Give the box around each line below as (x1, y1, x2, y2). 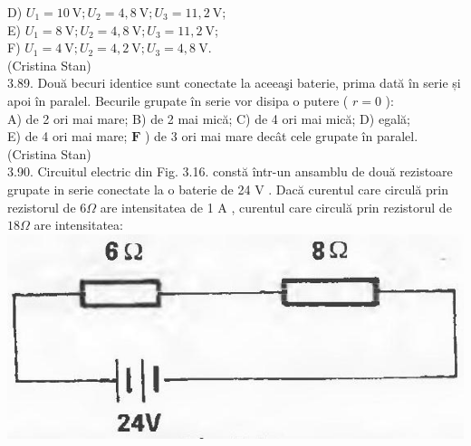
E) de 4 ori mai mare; (7, 127, 128, 146)
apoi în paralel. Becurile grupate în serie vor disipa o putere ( (7, 90, 349, 109)
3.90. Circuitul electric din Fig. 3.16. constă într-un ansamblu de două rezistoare (7, 162, 453, 181)
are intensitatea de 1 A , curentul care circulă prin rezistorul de (100, 197, 452, 216)
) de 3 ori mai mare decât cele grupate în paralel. (144, 127, 418, 146)
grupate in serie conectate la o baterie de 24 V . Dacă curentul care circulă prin (7, 179, 449, 198)
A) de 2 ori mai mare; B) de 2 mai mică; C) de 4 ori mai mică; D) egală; (7, 109, 410, 128)
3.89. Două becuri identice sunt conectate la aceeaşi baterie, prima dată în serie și (7, 73, 461, 92)
